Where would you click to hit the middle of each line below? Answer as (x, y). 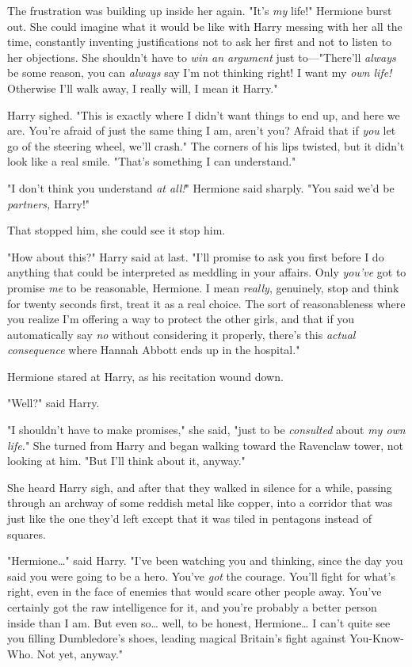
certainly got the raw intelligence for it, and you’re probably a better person (192, 607)
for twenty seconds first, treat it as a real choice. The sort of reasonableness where (206, 303)
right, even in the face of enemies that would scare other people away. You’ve (195, 591)
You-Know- (377, 638)
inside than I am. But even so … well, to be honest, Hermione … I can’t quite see (199, 622)
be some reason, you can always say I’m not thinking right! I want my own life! (200, 72)
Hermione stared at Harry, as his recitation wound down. (145, 376)
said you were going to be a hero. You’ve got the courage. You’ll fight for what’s (201, 576)
